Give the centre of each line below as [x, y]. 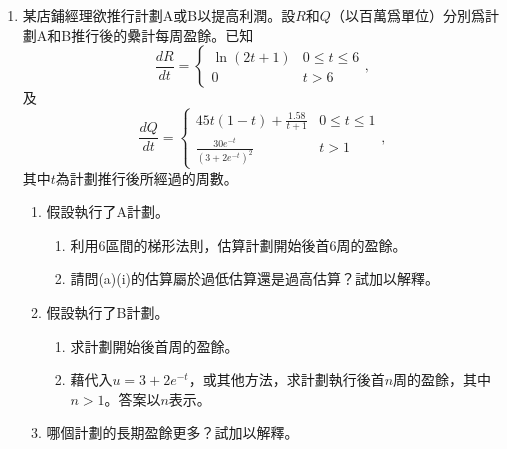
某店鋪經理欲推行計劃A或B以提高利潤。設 [159, 15]
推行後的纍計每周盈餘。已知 [162, 34]
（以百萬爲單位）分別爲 [407, 15]
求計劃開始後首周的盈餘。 [154, 345]
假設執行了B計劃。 [107, 312]
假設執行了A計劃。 [108, 211]
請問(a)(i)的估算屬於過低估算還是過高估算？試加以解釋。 [255, 278]
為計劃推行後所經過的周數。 [146, 177]
